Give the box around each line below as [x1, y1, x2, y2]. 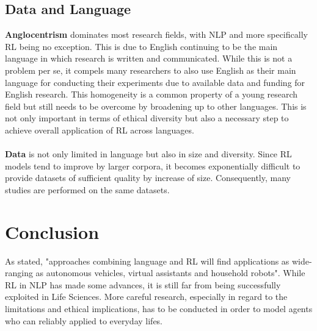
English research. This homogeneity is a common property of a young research [5, 88, 298, 101]
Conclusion [5, 219, 100, 244]
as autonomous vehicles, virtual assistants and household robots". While [35, 266, 305, 279]
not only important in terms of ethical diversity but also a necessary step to [5, 112, 289, 124]
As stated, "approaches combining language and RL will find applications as [5, 254, 290, 267]
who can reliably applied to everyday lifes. [5, 314, 163, 327]
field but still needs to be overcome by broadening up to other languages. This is [5, 99, 307, 112]
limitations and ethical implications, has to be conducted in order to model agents [5, 302, 313, 315]
